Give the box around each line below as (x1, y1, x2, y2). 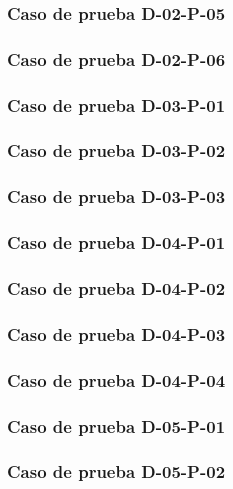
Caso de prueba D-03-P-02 (7, 138, 226, 163)
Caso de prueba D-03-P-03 (7, 184, 226, 209)
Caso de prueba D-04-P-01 (7, 230, 226, 255)
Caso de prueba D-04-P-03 (7, 321, 226, 346)
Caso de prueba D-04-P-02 (7, 275, 226, 300)
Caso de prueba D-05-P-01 (7, 413, 226, 438)
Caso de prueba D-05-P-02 (7, 459, 226, 484)
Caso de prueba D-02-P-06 (7, 46, 226, 71)
